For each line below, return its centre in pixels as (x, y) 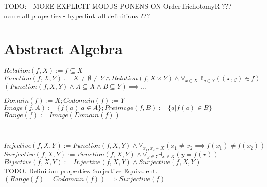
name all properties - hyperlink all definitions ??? (77, 15)
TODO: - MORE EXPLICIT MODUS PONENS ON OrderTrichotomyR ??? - (120, 6)
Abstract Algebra (63, 49)
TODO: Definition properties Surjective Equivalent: (81, 171)
